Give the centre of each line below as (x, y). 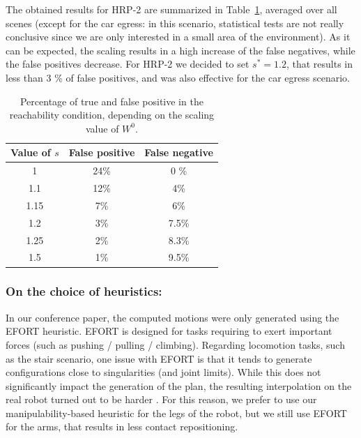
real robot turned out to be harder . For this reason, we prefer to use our (161, 399)
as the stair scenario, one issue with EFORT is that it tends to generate (159, 358)
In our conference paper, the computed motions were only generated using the (172, 317)
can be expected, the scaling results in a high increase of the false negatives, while (180, 50)
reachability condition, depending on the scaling (112, 115)
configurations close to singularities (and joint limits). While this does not (163, 372)
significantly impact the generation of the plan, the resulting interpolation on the (179, 385)
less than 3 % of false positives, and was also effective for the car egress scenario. (178, 77)
